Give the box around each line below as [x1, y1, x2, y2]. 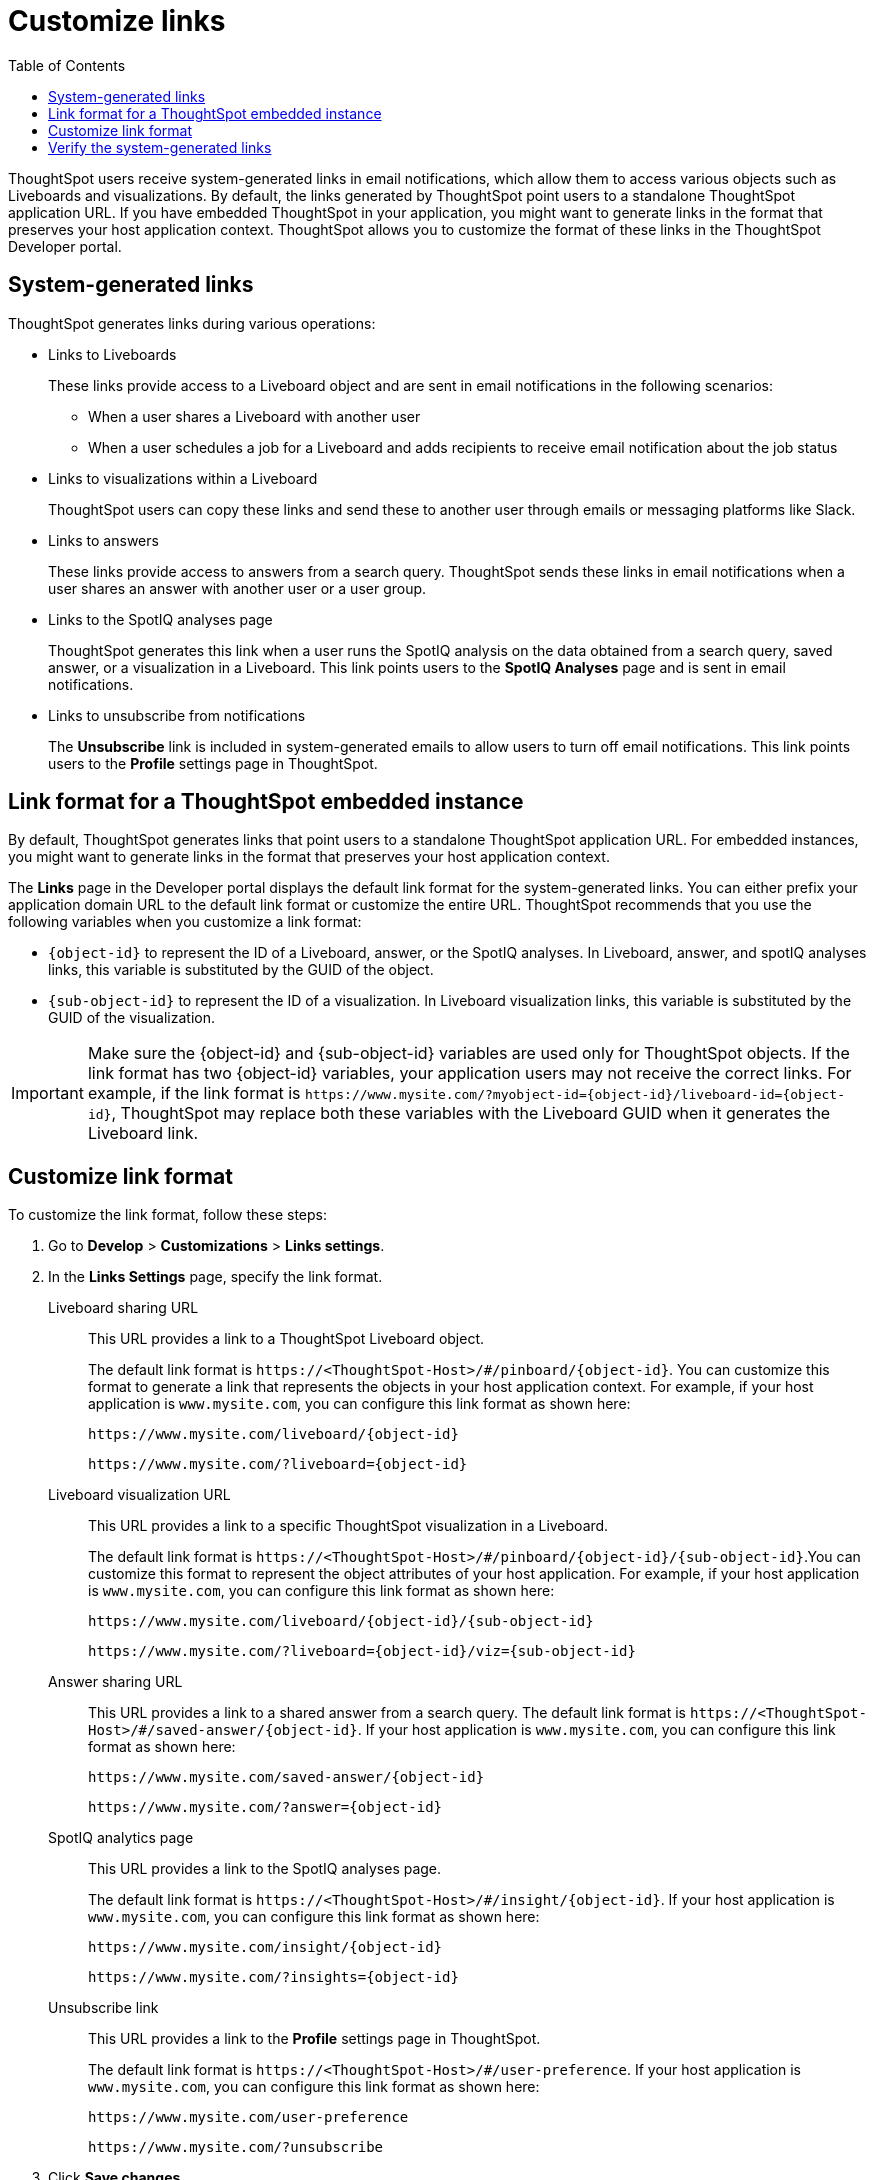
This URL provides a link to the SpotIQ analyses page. [88, 1860, 442, 1878]
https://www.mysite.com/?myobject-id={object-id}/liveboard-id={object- [304, 1087, 846, 1103]
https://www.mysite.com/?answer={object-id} [88, 1799, 443, 1816]
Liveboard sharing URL [48, 1299, 199, 1317]
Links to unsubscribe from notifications [48, 706, 306, 724]
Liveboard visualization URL [48, 1486, 231, 1504]
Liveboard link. [87, 1123, 199, 1144]
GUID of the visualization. [48, 1009, 215, 1027]
